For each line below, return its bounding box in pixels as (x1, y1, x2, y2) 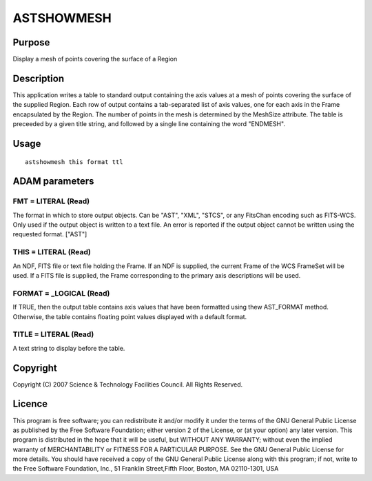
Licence (12, 398, 48, 410)
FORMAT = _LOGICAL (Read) (12, 288, 110, 298)
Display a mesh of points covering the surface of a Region (12, 55, 178, 63)
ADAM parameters (12, 176, 94, 187)
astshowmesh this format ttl (25, 158, 123, 165)
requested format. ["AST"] (12, 230, 87, 238)
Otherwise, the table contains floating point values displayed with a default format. (12, 312, 247, 320)
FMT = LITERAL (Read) (12, 196, 90, 206)
